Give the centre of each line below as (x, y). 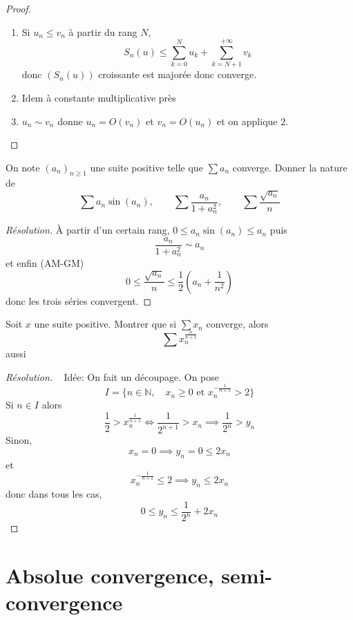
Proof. (18, 8)
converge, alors (237, 324)
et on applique (247, 121)
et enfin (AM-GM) (45, 263)
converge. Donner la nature (290, 167)
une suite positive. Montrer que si (105, 324)
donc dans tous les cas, (54, 494)
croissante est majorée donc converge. (178, 74)
